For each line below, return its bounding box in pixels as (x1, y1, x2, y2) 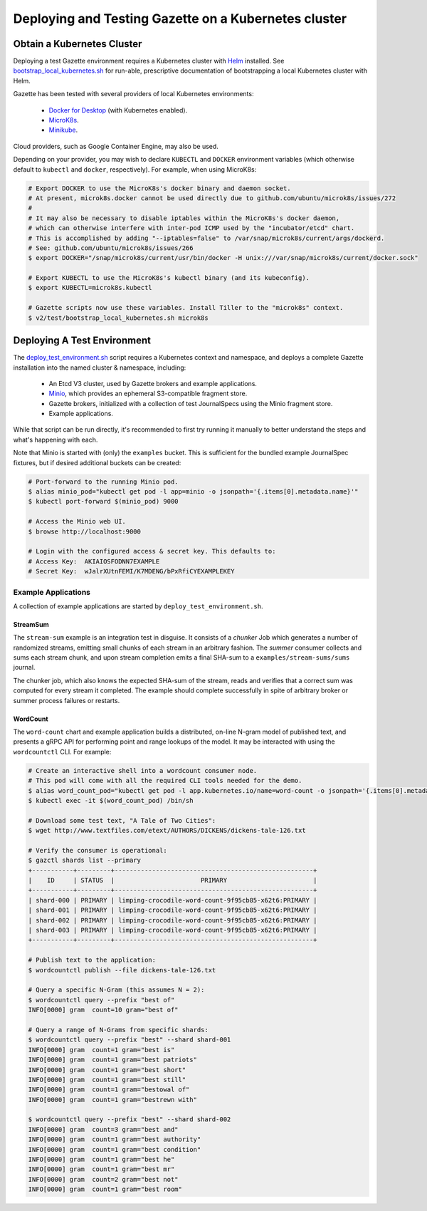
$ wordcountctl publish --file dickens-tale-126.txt (28, 966, 216, 974)
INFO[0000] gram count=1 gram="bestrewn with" (28, 1096, 197, 1103)
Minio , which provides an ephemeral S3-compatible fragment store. (48, 389, 248, 398)
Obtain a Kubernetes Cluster (13, 38, 142, 50)
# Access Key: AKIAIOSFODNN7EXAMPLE (28, 557, 160, 566)
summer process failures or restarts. (13, 696, 120, 705)
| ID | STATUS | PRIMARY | (28, 876, 317, 885)
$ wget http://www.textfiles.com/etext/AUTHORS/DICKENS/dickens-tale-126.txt (28, 826, 306, 835)
